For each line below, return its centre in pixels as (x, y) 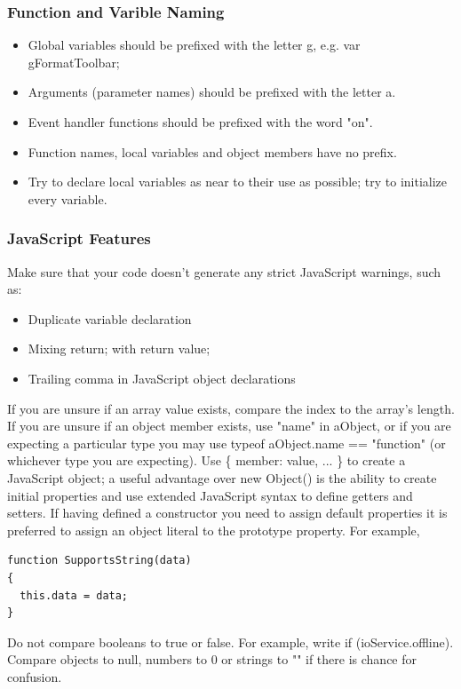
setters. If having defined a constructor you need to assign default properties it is (227, 513)
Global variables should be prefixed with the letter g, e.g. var (194, 45)
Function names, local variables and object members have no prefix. (212, 151)
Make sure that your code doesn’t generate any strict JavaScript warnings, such (224, 271)
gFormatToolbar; (74, 62)
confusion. (35, 676)
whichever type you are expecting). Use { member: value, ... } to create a (207, 460)
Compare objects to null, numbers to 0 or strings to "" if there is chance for (212, 659)
